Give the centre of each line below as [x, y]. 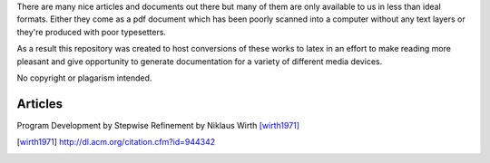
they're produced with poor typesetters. [92, 32]
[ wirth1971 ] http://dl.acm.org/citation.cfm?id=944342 [116, 142]
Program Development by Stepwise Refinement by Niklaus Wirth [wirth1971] [158, 125]
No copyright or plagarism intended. [84, 78]
